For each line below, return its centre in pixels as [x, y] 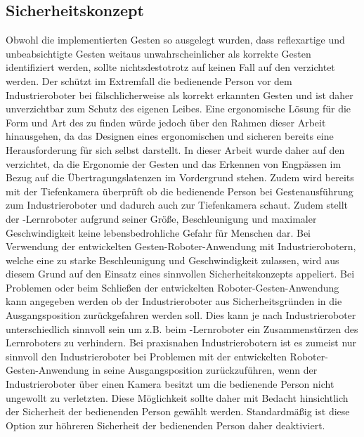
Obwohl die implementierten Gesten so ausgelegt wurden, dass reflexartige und [175, 40]
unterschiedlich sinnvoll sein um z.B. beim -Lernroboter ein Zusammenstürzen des [182, 328]
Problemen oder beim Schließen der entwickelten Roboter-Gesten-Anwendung [173, 287]
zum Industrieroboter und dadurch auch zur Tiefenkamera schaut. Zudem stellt [177, 205]
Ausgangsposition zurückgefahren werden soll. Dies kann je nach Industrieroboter [181, 315]
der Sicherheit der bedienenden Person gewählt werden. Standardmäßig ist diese [178, 411]
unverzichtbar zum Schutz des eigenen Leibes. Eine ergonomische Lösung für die [178, 109]
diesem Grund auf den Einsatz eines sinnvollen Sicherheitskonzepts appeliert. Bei [180, 274]
